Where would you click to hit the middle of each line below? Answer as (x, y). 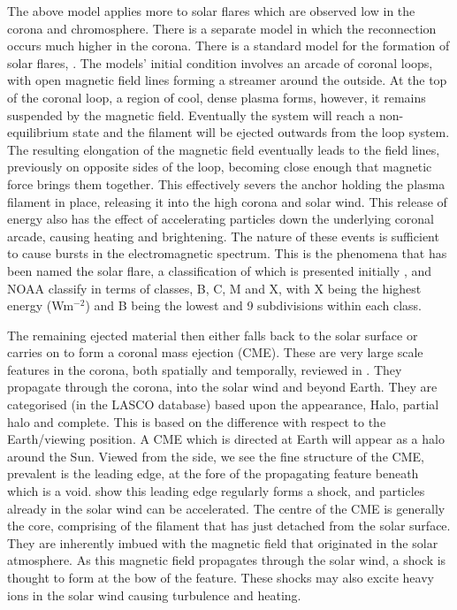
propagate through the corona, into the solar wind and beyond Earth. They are (222, 387)
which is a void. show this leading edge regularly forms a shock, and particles (216, 491)
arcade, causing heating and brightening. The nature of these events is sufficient (223, 236)
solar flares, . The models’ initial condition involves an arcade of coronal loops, (220, 62)
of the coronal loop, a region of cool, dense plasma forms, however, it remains (217, 97)
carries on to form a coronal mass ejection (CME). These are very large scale (215, 352)
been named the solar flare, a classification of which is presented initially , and (220, 270)
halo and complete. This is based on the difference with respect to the (197, 421)
